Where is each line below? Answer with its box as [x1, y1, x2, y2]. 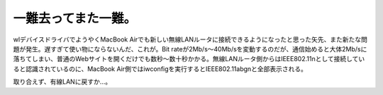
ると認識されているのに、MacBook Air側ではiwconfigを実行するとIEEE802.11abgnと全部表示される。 [13, 64, 308, 73]
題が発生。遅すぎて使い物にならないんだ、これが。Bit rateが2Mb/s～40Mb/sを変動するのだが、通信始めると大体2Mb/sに [13, 44, 367, 53]
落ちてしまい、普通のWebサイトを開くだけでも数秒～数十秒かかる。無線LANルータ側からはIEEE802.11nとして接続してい [13, 55, 365, 63]
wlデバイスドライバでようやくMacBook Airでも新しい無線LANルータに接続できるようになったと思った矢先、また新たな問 [13, 35, 368, 44]
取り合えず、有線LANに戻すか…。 [13, 77, 112, 86]
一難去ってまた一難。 [13, 11, 137, 26]
